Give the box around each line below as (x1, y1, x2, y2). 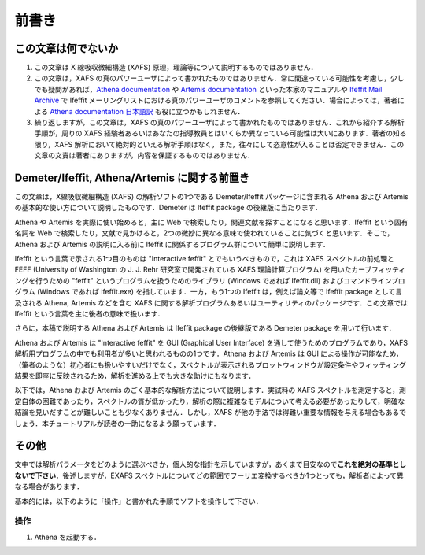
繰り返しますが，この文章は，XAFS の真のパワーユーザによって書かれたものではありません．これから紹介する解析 (34, 118, 405, 128)
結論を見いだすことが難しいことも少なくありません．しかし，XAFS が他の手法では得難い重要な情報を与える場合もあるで (14, 408, 407, 417)
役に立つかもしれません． (161, 106, 245, 116)
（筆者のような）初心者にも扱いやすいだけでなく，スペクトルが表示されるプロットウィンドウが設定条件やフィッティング (14, 360, 407, 369)
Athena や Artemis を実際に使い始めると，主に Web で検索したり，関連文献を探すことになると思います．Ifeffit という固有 (14, 217, 408, 227)
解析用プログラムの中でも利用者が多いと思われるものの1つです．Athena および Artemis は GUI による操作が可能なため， (14, 349, 403, 358)
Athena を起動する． (34, 532, 102, 542)
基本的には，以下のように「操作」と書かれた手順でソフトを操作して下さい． (14, 496, 263, 505)
